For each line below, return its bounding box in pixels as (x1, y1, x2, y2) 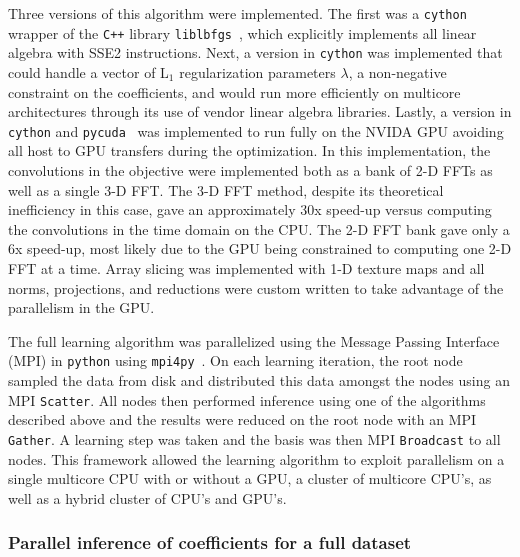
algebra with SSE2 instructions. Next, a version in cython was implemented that (8, 42, 503, 63)
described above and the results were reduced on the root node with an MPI (8, 409, 477, 430)
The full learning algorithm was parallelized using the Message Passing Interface (8, 330, 500, 351)
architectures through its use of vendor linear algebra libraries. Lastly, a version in (8, 101, 512, 122)
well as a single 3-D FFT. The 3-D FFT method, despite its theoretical (8, 179, 444, 200)
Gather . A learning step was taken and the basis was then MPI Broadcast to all (8, 428, 501, 449)
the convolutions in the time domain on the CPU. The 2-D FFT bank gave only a (8, 218, 510, 239)
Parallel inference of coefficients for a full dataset (8, 530, 412, 555)
